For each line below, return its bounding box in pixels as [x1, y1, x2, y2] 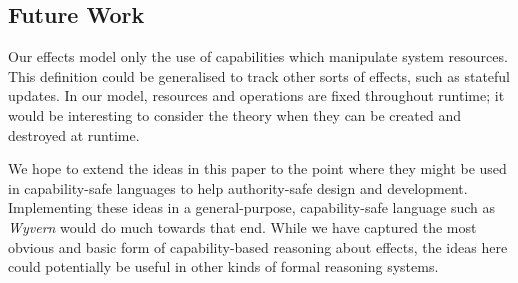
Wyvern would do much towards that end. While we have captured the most [8, 216, 477, 237]
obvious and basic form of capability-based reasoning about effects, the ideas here [8, 236, 508, 257]
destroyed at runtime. [8, 124, 140, 145]
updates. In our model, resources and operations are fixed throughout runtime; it [8, 85, 505, 106]
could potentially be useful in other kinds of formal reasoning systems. [8, 256, 439, 277]
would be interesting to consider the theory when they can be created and [8, 104, 461, 125]
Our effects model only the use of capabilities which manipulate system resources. [8, 46, 508, 67]
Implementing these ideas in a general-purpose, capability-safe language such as [8, 197, 496, 218]
